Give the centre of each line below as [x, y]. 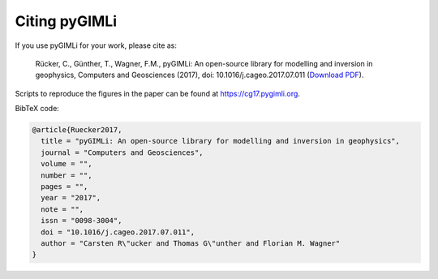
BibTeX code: [37, 109]
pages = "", [64, 187]
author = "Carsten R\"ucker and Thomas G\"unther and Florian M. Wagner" [191, 243]
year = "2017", [71, 198]
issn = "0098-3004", [82, 221]
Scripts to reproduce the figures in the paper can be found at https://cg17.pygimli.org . [157, 93]
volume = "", [67, 164]
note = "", [62, 209]
